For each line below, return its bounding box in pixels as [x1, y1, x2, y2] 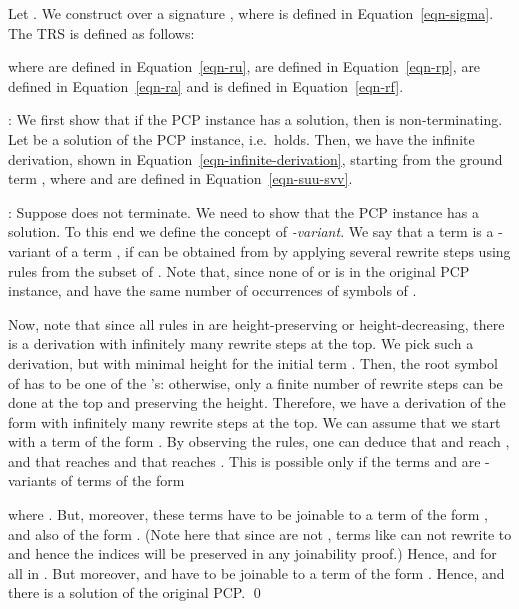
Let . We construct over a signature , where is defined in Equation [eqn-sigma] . [8, 3, 494, 23]
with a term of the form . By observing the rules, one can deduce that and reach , [8, 431, 510, 452]
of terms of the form [61, 470, 185, 491]
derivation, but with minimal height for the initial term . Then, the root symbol [8, 352, 498, 373]
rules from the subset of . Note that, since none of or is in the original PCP [8, 260, 470, 281]
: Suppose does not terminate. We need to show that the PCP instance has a [8, 201, 479, 222]
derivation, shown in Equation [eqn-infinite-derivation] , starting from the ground [8, 148, 503, 169]
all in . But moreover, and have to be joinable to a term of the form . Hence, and [8, 562, 505, 583]
